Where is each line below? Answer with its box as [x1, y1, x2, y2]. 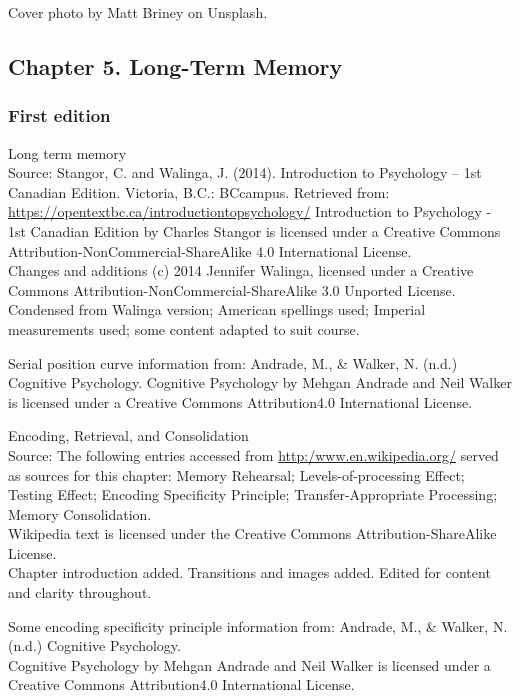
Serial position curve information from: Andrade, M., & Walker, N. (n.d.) [8, 352, 458, 373]
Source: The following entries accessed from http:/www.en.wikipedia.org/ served [8, 444, 499, 465]
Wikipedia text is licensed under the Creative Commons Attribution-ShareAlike [8, 523, 497, 544]
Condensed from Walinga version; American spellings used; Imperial [8, 299, 426, 320]
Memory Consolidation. [8, 503, 152, 524]
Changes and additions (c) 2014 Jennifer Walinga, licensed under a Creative [8, 260, 474, 281]
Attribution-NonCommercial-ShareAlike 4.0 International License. [8, 240, 412, 261]
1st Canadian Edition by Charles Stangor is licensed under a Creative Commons [8, 220, 501, 241]
